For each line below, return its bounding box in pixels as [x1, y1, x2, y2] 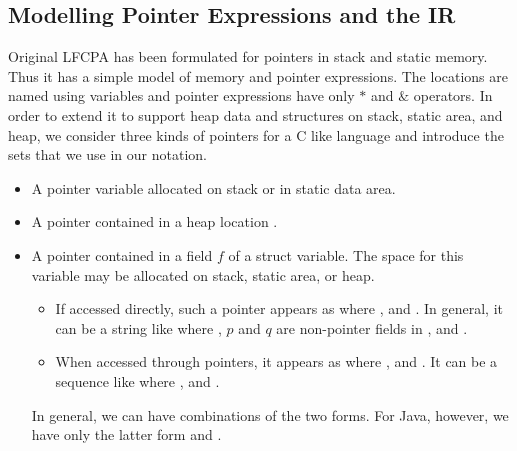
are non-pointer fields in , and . [276, 317, 468, 338]
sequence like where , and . [55, 370, 220, 391]
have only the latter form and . [31, 424, 222, 445]
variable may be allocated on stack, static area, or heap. [31, 264, 375, 285]
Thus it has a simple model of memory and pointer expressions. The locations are [8, 65, 508, 86]
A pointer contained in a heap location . [31, 211, 278, 232]
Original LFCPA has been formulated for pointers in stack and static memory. [8, 46, 488, 67]
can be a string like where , [55, 317, 222, 338]
